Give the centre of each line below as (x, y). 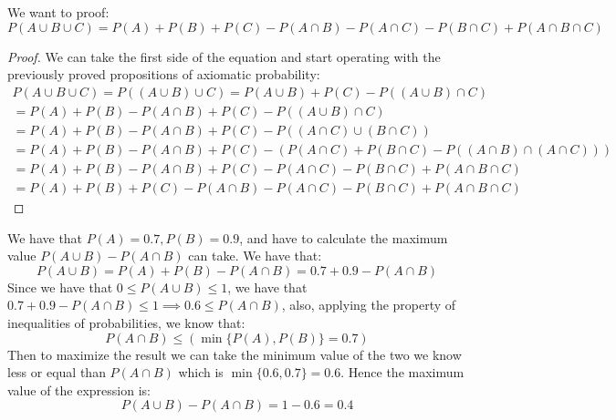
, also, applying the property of (369, 305)
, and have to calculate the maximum (344, 237)
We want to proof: (58, 12)
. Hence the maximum (402, 372)
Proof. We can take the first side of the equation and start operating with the (224, 56)
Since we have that (60, 287)
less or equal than (57, 372)
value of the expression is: (79, 389)
